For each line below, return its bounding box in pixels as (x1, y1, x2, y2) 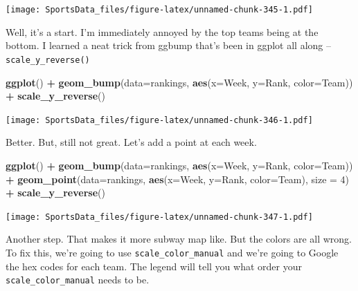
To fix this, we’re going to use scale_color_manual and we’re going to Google (6, 245, 339, 259)
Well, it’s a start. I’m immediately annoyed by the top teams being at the (6, 24, 319, 39)
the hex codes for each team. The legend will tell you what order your (6, 259, 302, 273)
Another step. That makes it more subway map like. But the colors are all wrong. (6, 232, 352, 246)
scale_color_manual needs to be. (6, 272, 150, 287)
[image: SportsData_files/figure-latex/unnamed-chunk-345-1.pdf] (6, 5, 313, 15)
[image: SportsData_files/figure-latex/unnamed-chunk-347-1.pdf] (6, 212, 313, 222)
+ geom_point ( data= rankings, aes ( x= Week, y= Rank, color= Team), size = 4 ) (6, 171, 350, 186)
